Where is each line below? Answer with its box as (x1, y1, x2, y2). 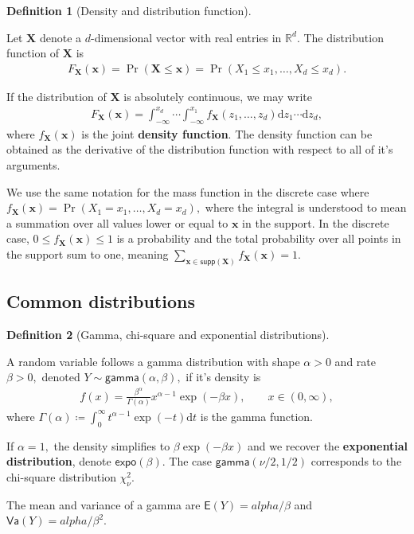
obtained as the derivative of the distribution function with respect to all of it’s (6, 141, 393, 158)
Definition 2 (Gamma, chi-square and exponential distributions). (6, 325, 330, 342)
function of (6, 45, 60, 61)
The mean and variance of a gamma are (6, 496, 201, 513)
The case (169, 453, 213, 470)
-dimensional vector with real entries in (90, 29, 282, 45)
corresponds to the (310, 453, 402, 470)
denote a (39, 29, 82, 45)
